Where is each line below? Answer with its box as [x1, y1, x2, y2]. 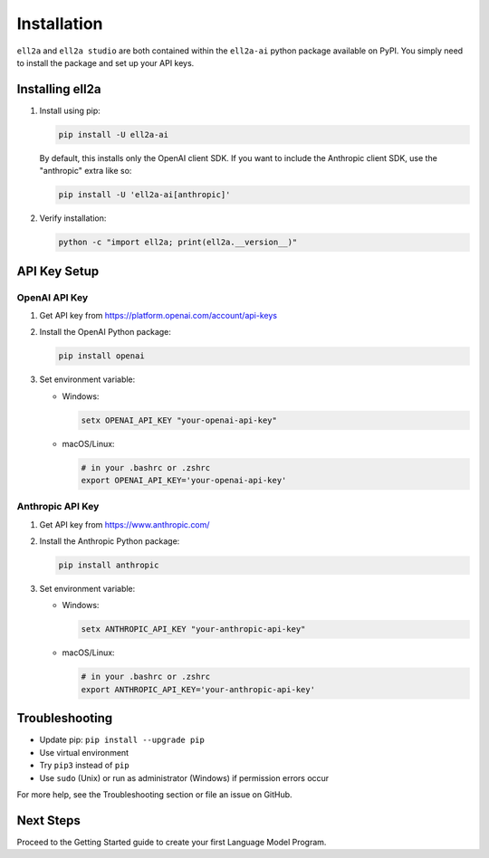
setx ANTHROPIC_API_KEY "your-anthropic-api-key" [81, 624, 306, 634]
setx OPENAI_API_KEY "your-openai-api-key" [81, 415, 278, 425]
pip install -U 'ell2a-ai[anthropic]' [58, 190, 231, 200]
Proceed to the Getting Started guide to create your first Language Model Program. [16, 836, 327, 847]
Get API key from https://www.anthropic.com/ [39, 519, 210, 529]
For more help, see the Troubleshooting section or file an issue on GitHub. [16, 788, 293, 800]
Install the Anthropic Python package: [39, 536, 180, 547]
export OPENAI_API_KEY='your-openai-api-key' [81, 475, 287, 485]
